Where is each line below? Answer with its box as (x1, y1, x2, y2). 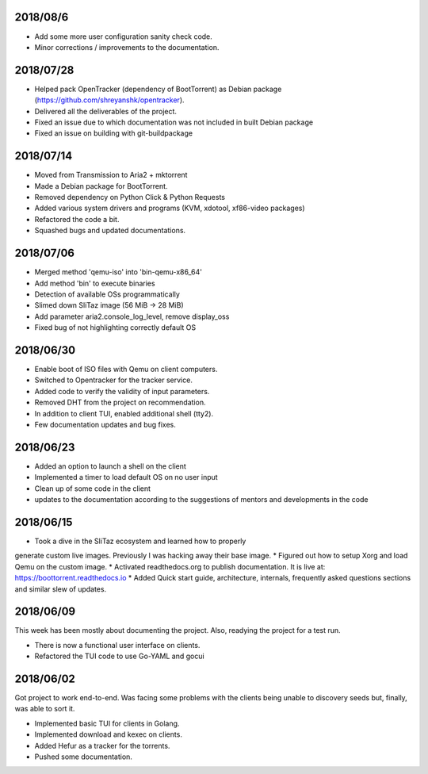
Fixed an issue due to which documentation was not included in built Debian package (34, 117, 313, 127)
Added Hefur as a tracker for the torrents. (34, 741, 170, 750)
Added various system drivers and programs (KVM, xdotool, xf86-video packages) (34, 203, 305, 213)
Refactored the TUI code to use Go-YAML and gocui (34, 651, 205, 661)
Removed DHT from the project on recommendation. (34, 397, 206, 408)
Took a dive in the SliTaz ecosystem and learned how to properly (34, 536, 246, 546)
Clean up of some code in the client (34, 484, 151, 493)
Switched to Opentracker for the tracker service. (34, 375, 193, 385)
